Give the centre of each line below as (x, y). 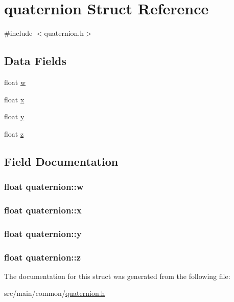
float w (15, 82)
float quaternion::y (43, 233)
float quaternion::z (43, 257)
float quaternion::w (44, 186)
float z (14, 133)
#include (18, 33)
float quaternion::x (43, 210)
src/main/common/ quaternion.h (55, 293)
